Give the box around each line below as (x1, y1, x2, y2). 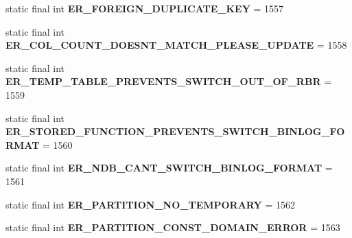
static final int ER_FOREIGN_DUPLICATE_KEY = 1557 (5, 1, 284, 15)
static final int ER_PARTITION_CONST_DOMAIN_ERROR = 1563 (5, 220, 340, 235)
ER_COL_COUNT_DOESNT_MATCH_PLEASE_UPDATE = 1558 (5, 38, 347, 52)
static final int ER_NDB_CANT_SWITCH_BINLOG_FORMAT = (5, 160, 333, 175)
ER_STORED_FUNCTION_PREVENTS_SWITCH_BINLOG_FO (5, 124, 345, 139)
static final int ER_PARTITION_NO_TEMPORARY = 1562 (5, 197, 295, 211)
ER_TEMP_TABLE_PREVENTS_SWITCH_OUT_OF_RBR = (5, 74, 332, 88)
